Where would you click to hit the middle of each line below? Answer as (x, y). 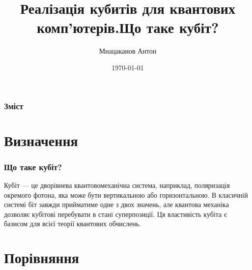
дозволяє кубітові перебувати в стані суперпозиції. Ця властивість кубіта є (115, 214)
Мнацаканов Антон (128, 51)
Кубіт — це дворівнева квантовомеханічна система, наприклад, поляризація (117, 185)
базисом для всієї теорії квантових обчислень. (72, 224)
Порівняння (42, 257)
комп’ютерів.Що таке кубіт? (128, 27)
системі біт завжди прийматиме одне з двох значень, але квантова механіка (116, 204)
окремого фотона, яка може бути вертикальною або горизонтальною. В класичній (126, 195)
